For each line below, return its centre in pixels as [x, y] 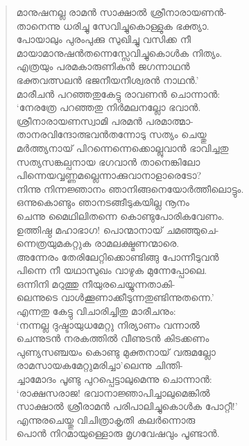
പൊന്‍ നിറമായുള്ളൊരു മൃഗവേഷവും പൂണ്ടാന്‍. [118, 433]
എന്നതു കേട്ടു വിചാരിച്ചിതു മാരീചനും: [96, 311]
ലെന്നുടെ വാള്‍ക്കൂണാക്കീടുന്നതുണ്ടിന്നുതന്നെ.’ [115, 297]
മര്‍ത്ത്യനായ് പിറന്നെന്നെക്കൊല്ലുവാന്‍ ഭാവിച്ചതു [122, 147]
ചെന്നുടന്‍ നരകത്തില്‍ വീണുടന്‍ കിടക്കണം [113, 338]
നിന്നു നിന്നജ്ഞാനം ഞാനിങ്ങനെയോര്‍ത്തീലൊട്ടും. [130, 188]
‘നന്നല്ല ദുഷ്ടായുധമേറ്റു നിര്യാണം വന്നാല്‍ [108, 324]
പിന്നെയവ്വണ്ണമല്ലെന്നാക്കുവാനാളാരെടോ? [109, 175]
